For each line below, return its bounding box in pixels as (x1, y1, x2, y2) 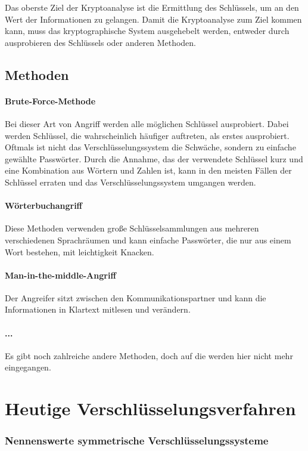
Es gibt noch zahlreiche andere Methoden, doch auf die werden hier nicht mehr (5, 349, 293, 362)
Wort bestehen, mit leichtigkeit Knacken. (5, 245, 154, 258)
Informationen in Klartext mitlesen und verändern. (5, 303, 191, 316)
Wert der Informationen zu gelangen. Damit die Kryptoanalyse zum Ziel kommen (5, 13, 302, 25)
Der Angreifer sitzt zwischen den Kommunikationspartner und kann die (5, 291, 266, 304)
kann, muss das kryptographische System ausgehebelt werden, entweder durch (5, 24, 290, 37)
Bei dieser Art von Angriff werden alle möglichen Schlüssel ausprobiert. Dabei (5, 117, 289, 129)
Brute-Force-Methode (5, 94, 96, 107)
